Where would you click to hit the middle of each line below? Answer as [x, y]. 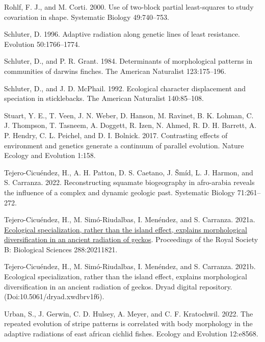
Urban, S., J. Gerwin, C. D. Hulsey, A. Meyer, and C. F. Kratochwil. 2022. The [129, 313]
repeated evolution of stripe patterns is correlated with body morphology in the [128, 323]
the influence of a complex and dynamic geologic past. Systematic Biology [120, 192]
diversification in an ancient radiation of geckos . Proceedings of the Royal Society [131, 239]
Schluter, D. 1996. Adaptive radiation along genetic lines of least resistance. [122, 34]
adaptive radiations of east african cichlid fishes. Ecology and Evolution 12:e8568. [131, 334]
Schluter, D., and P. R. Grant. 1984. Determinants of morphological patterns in [128, 61]
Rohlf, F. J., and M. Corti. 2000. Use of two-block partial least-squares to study [129, 7]
